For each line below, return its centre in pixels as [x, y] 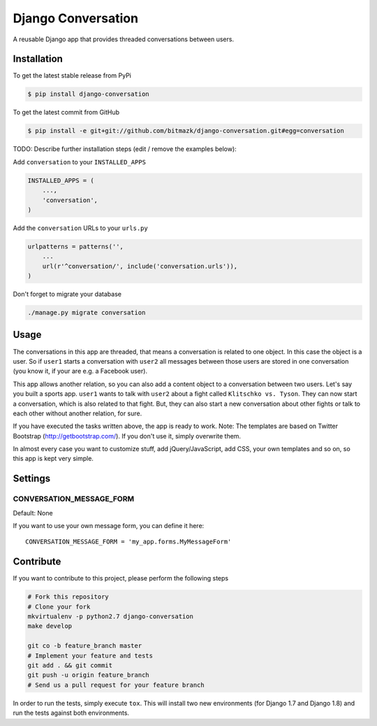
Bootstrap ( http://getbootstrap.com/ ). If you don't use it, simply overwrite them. [127, 436]
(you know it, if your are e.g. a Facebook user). [80, 371]
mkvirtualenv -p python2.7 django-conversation [110, 617]
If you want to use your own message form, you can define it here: [109, 526]
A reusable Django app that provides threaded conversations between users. [123, 39]
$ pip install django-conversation [88, 94]
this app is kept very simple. [53, 459]
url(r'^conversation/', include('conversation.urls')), [140, 266]
